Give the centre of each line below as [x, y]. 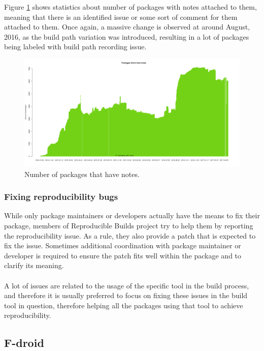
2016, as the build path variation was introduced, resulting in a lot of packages [127, 36]
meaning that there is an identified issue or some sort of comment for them [121, 17]
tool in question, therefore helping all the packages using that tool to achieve [124, 305]
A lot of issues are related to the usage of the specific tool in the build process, [127, 285]
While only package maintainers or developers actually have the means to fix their [132, 215]
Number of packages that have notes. [82, 174]
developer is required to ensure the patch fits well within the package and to [123, 255]
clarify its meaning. [34, 265]
